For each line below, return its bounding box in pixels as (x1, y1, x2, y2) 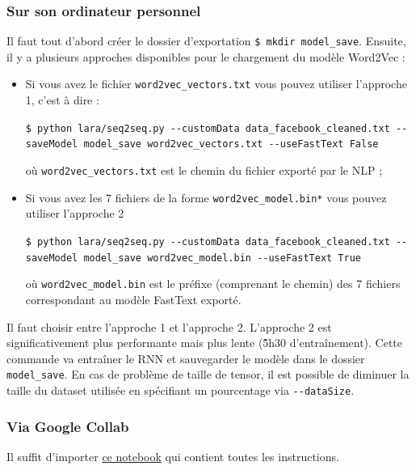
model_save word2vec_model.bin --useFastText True (83, 252, 362, 264)
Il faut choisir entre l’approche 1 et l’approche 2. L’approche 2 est (6, 318, 332, 335)
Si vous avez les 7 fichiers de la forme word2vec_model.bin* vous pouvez (25, 188, 387, 205)
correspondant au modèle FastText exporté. (25, 290, 242, 307)
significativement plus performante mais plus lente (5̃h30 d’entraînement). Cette (6, 334, 403, 351)
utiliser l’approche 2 (25, 205, 124, 222)
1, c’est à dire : (25, 91, 99, 108)
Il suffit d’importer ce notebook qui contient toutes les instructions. (6, 447, 339, 464)
